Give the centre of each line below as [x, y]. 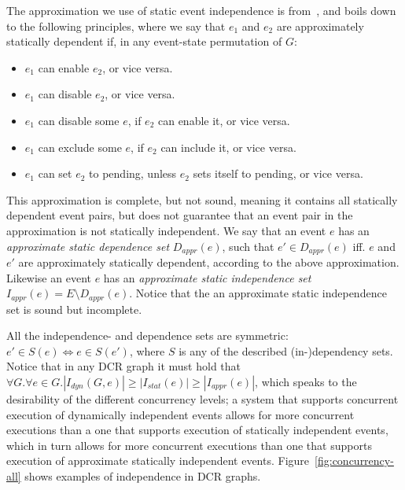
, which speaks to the [306, 381]
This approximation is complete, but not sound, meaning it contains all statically [202, 199]
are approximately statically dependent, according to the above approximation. [209, 262]
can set [55, 173]
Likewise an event [49, 277]
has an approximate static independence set [207, 277]
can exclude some [80, 147]
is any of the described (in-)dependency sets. [286, 350]
